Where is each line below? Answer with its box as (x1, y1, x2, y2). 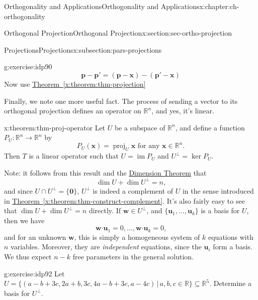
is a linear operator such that (29, 151, 119, 161)
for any (137, 142, 160, 150)
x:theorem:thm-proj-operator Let (4, 122, 106, 132)
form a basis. (213, 241, 252, 252)
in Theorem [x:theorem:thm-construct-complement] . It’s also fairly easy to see (4, 195, 245, 206)
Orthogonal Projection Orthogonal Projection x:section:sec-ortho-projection (4, 28, 232, 38)
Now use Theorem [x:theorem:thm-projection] (4, 78, 146, 89)
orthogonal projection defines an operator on (4, 105, 141, 116)
